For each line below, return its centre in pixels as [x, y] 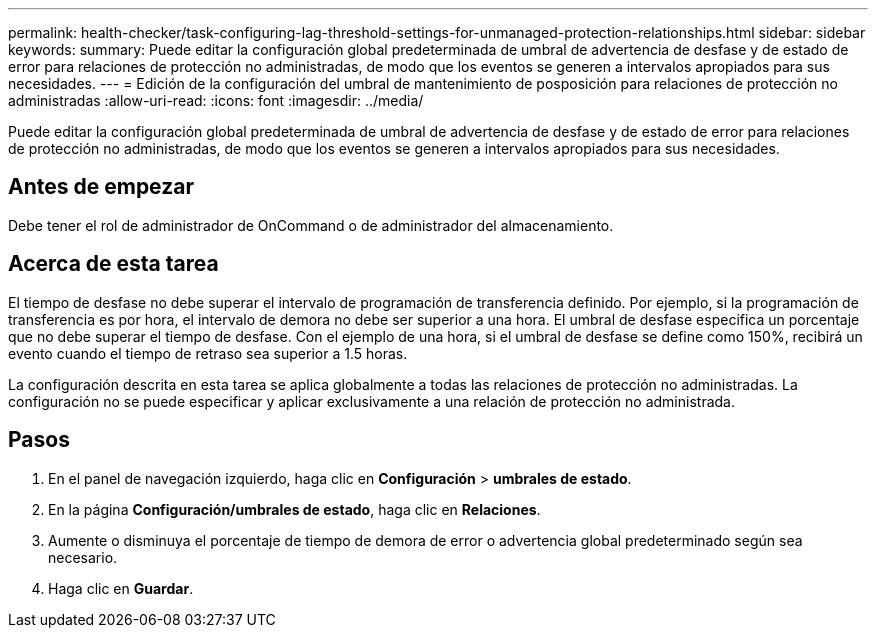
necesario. [83, 557]
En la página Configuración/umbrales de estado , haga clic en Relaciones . [294, 509]
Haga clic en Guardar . [121, 588]
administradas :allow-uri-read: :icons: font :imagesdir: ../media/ [216, 100]
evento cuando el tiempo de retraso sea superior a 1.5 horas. [208, 353]
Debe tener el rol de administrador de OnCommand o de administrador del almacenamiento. [311, 225]
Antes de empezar [101, 187]
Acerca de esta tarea [113, 264]
